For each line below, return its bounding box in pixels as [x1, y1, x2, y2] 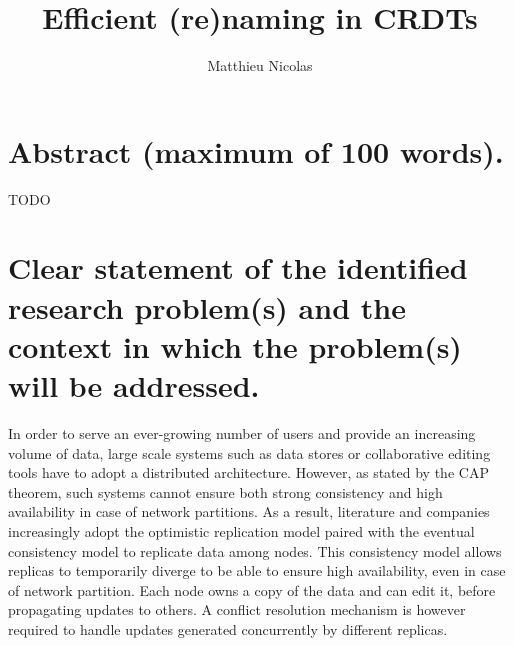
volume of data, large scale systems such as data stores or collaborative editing [8, 442, 491, 463]
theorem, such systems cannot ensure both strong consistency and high [8, 481, 443, 502]
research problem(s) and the [8, 286, 406, 327]
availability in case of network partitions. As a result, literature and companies [8, 501, 490, 522]
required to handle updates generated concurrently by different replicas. [8, 618, 448, 639]
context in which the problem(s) [8, 325, 462, 366]
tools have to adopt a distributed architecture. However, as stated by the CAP [8, 462, 489, 483]
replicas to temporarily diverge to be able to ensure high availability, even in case [8, 560, 506, 581]
